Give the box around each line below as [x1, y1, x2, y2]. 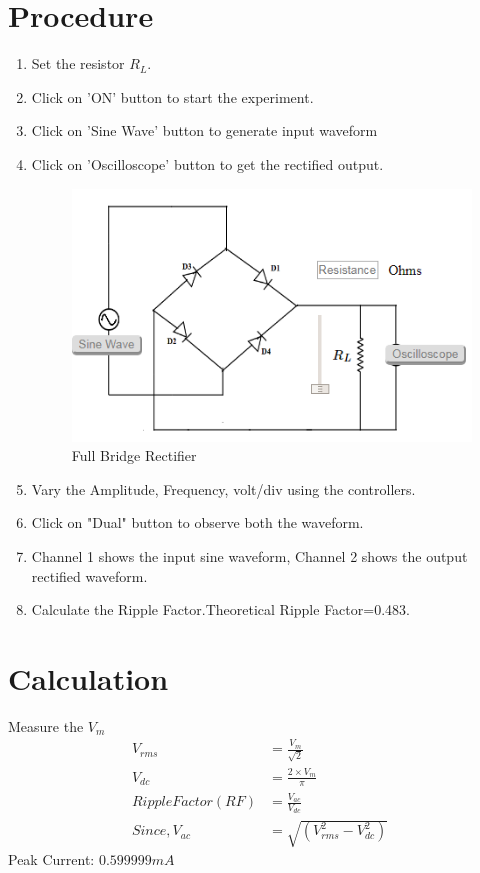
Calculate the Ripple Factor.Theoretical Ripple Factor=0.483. [31, 599, 410, 620]
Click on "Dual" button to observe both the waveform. [31, 512, 364, 533]
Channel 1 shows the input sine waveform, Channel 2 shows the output [31, 545, 468, 566]
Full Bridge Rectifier [71, 445, 197, 466]
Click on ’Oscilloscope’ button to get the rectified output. [31, 153, 384, 174]
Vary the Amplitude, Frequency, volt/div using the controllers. [31, 478, 416, 499]
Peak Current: [8, 849, 95, 870]
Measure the [8, 715, 84, 736]
